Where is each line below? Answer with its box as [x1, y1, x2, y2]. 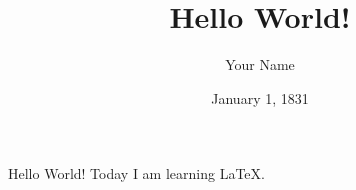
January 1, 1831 [211, 87, 309, 108]
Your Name [225, 54, 295, 75]
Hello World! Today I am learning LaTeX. [8, 163, 265, 184]
